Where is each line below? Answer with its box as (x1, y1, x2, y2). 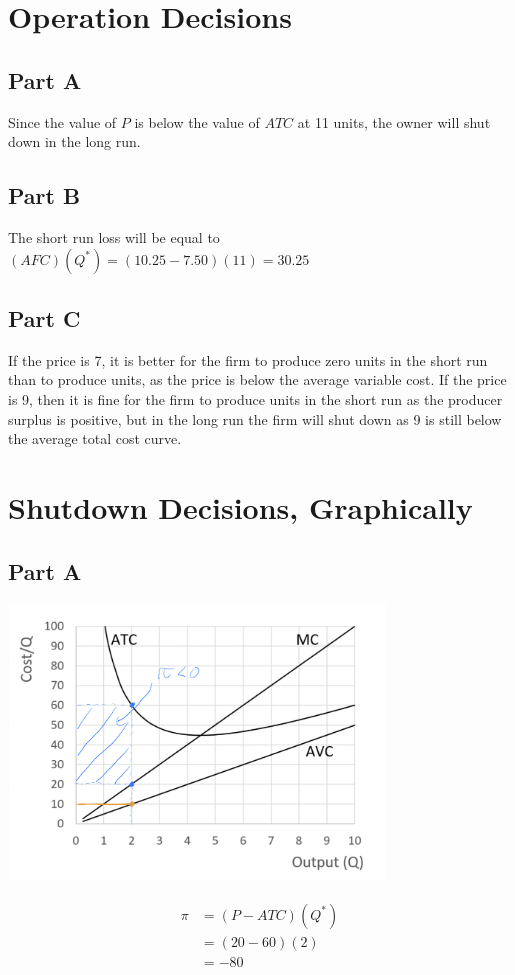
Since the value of (8, 111, 117, 132)
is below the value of (134, 111, 260, 132)
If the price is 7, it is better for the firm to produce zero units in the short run (8, 349, 488, 370)
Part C (8, 302, 81, 333)
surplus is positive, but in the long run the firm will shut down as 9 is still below (8, 408, 502, 429)
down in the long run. (8, 131, 141, 152)
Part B (8, 180, 81, 211)
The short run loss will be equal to (8, 226, 220, 247)
